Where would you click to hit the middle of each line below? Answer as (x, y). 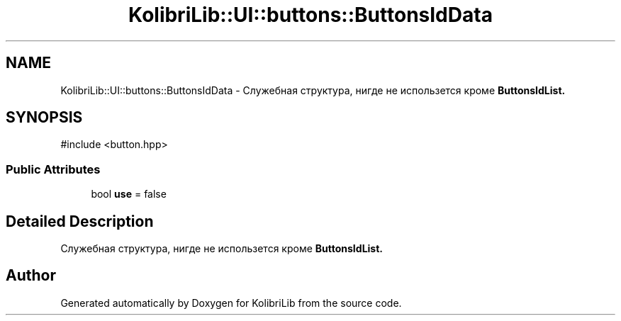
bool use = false (129, 194)
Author (31, 276)
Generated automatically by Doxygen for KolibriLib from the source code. (231, 303)
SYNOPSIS (44, 118)
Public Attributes (53, 169)
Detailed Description (80, 221)
